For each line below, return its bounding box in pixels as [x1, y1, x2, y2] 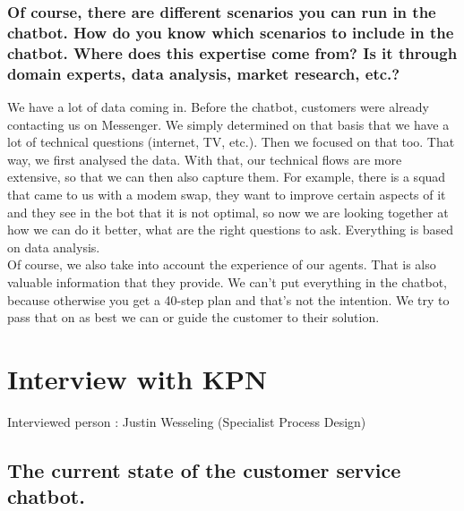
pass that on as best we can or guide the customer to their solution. [7, 308, 380, 327]
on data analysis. [7, 237, 100, 256]
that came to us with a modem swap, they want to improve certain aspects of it [7, 184, 446, 203]
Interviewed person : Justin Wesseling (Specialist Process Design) [7, 412, 366, 430]
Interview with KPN [7, 360, 268, 396]
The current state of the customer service [7, 456, 401, 483]
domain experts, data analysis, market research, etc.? [7, 62, 400, 84]
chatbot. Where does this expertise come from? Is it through [7, 41, 458, 64]
